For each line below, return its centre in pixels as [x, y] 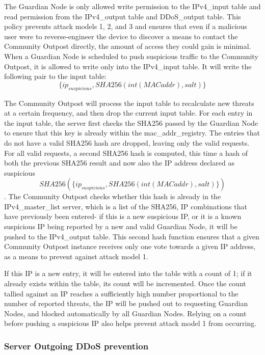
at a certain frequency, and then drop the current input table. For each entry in [128, 113]
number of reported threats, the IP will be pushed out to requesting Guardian [126, 303]
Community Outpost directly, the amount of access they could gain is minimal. [128, 46]
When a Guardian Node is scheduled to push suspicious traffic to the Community [131, 56]
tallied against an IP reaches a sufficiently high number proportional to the [121, 293]
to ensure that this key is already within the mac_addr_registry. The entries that [132, 133]
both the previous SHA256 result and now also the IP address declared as [119, 163]
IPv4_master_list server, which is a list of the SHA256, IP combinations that [126, 206]
